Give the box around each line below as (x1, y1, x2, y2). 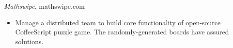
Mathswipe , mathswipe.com (4, 1, 85, 11)
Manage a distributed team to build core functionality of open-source (15, 17, 221, 27)
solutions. (15, 36, 44, 46)
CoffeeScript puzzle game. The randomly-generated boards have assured (15, 27, 229, 37)
